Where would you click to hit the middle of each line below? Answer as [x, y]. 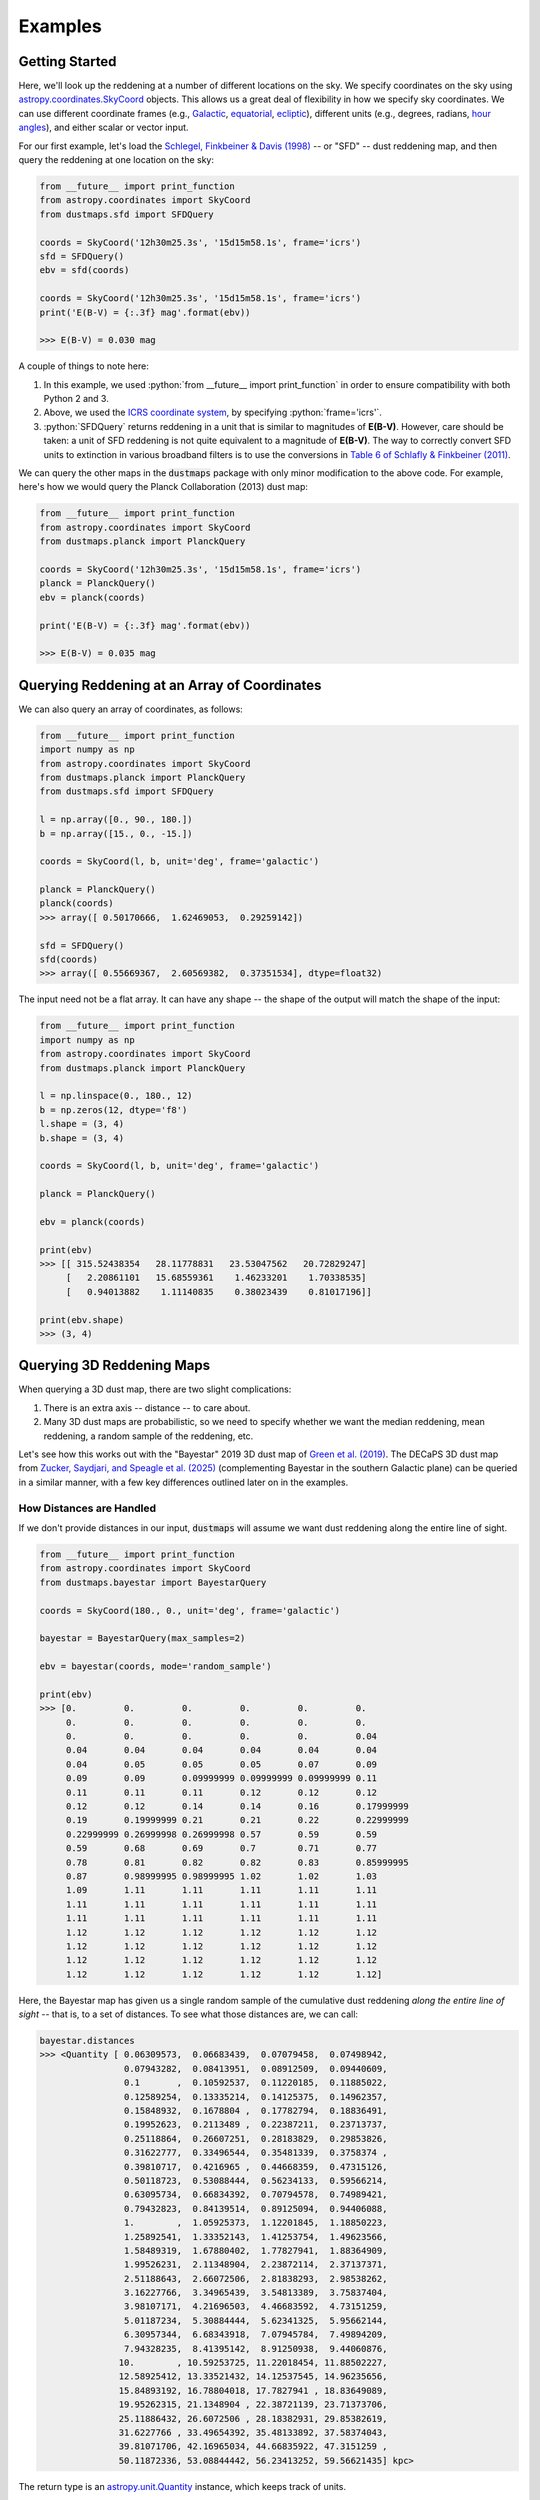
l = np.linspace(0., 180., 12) [116, 1096]
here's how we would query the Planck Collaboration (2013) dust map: [163, 487]
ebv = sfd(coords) [84, 270]
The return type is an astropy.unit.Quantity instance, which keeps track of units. [182, 2486]
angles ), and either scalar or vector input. [103, 127]
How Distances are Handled [87, 1508]
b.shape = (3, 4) [82, 1138]
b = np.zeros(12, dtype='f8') [113, 1109]
